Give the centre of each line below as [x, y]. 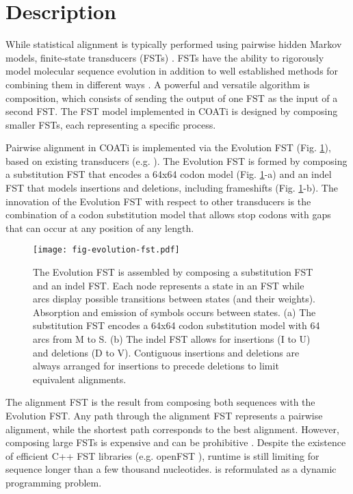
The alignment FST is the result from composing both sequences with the [160, 402]
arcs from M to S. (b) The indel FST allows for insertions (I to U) [172, 339]
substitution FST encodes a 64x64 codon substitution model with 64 [176, 325]
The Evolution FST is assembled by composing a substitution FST [173, 272]
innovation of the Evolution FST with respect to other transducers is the [158, 201]
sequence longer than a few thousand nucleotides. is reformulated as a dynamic [171, 469]
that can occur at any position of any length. [100, 227]
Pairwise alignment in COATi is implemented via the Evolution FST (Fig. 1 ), [168, 147]
